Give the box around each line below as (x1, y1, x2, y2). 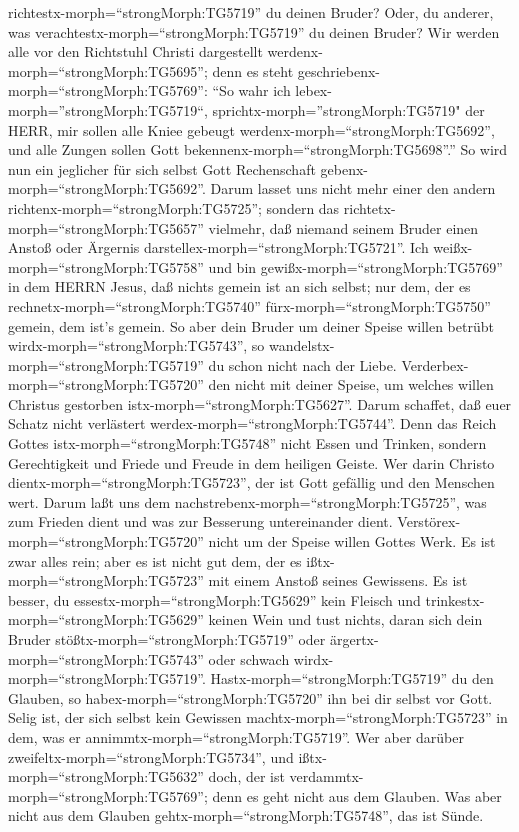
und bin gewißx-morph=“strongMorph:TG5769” (208, 256, 503, 277)
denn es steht (212, 60, 294, 81)
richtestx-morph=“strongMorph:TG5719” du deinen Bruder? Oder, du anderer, (8, 2, 494, 22)
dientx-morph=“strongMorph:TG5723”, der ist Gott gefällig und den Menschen (8, 472, 495, 493)
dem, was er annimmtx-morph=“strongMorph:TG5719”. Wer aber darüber (8, 726, 464, 747)
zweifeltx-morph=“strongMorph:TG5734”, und (8, 746, 294, 767)
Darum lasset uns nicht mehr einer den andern (210, 178, 496, 199)
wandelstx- (269, 335, 335, 356)
